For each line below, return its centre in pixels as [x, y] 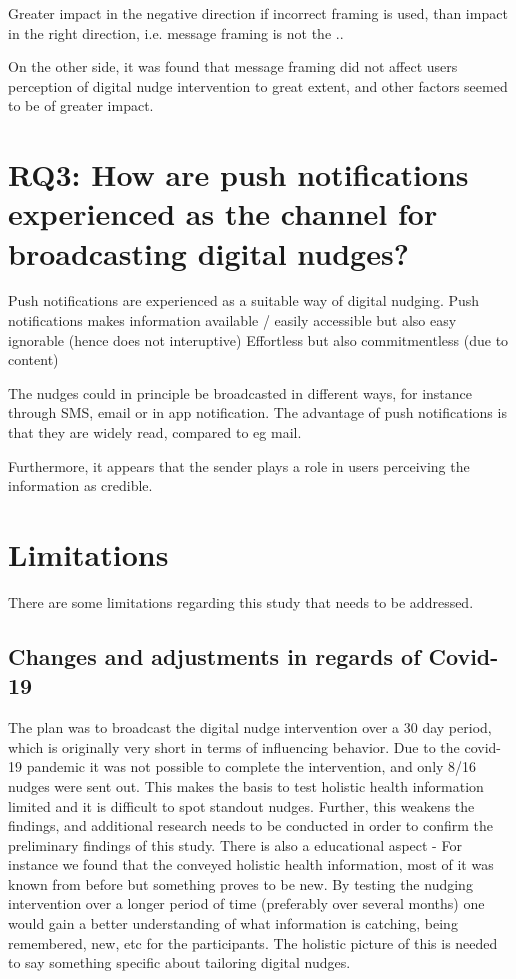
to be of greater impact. [81, 105]
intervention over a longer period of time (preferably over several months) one [246, 903]
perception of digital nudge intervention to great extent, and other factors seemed [258, 85]
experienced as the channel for [223, 213]
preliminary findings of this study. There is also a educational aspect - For [235, 844]
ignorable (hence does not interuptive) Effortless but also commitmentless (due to [258, 339]
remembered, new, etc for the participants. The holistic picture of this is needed [253, 942]
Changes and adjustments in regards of [214, 655]
